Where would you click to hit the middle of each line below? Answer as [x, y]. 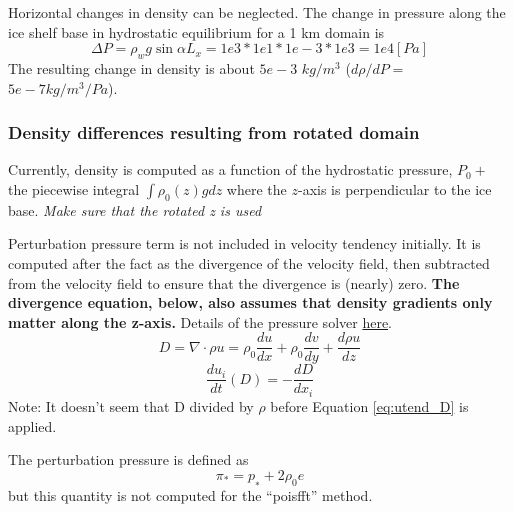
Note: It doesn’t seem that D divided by [131, 405]
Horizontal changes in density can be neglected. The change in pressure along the [257, 12]
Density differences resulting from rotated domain [214, 132]
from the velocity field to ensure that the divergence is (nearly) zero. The [234, 282]
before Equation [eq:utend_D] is [369, 405]
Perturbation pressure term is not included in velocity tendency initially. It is [244, 243]
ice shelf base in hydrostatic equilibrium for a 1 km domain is [196, 31]
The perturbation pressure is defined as [128, 459]
